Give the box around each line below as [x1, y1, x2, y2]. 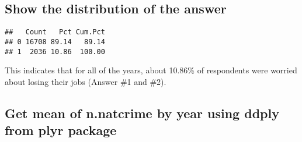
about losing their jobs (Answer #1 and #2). [5, 75, 166, 87]
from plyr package [5, 121, 117, 139]
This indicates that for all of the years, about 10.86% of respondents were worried [5, 64, 297, 76]
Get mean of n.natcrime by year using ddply [5, 104, 279, 122]
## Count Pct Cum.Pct [5, 28, 105, 37]
